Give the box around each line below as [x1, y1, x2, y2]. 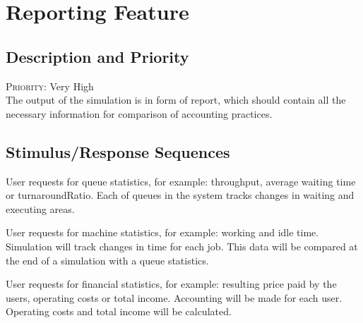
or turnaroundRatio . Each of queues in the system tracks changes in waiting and [6, 188, 355, 202]
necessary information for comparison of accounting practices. [6, 106, 273, 121]
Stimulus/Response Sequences [6, 140, 230, 162]
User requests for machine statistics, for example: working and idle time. [6, 225, 319, 240]
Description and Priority [6, 45, 189, 67]
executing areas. [6, 201, 75, 216]
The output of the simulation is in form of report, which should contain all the [6, 92, 346, 107]
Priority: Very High [6, 78, 94, 93]
